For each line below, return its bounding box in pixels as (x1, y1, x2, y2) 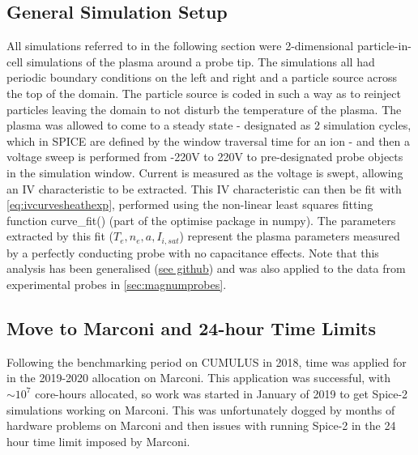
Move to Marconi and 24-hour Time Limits (6, 315, 377, 340)
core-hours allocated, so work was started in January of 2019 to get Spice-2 (35, 385, 408, 402)
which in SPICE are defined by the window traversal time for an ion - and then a (6, 132, 411, 149)
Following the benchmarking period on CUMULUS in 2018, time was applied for (6, 353, 407, 370)
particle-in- (356, 37, 412, 54)
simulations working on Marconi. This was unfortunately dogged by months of (6, 401, 395, 418)
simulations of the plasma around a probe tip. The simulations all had (26, 53, 375, 70)
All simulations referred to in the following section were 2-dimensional (6, 37, 354, 54)
